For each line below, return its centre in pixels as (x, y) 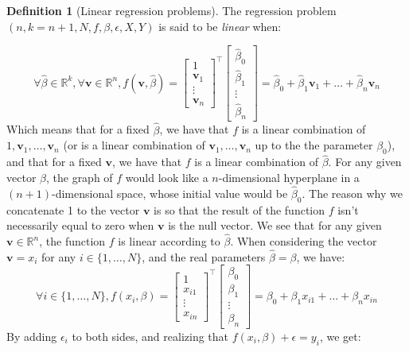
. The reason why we (352, 193)
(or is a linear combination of (134, 145)
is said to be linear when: (220, 26)
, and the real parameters (204, 256)
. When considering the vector (304, 241)
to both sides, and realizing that (150, 336)
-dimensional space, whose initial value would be (170, 193)
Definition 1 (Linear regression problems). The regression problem (171, 10)
